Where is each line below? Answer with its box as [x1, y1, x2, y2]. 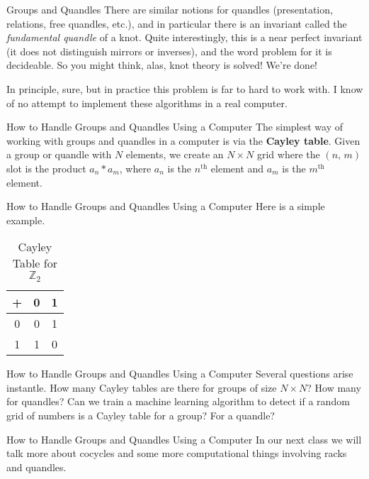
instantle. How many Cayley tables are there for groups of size [6, 380, 277, 395]
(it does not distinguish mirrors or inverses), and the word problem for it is [6, 43, 332, 58]
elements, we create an [125, 147, 224, 162]
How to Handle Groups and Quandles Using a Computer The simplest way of [6, 119, 343, 134]
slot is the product [6, 160, 86, 175]
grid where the [256, 147, 320, 162]
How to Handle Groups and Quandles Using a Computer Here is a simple [6, 199, 325, 214]
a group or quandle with [6, 147, 112, 162]
